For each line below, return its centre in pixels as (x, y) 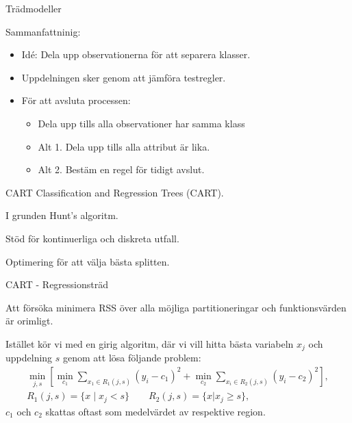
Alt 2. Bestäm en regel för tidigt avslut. (121, 169)
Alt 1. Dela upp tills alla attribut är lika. (124, 146)
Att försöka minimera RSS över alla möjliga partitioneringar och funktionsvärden (176, 307)
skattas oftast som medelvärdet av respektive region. (155, 411)
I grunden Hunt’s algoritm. (62, 215)
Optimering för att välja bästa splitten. (88, 261)
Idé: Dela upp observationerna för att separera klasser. (136, 54)
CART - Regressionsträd (57, 284)
